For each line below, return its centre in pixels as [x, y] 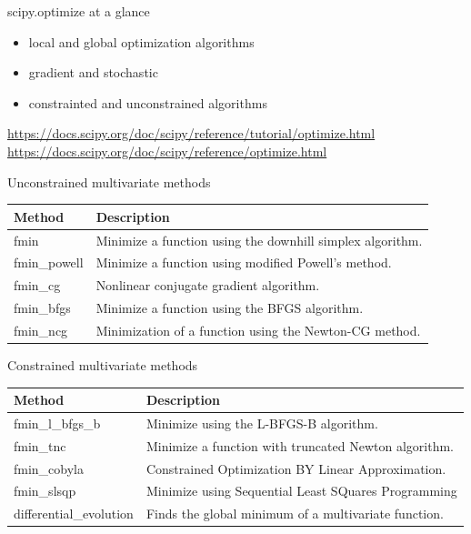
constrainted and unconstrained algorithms [148, 102]
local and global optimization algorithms [141, 41]
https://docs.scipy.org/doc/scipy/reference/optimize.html [167, 151]
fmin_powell [49, 262]
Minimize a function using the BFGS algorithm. [230, 308]
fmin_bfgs [42, 308]
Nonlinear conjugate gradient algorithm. [208, 285]
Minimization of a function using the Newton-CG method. [258, 330]
